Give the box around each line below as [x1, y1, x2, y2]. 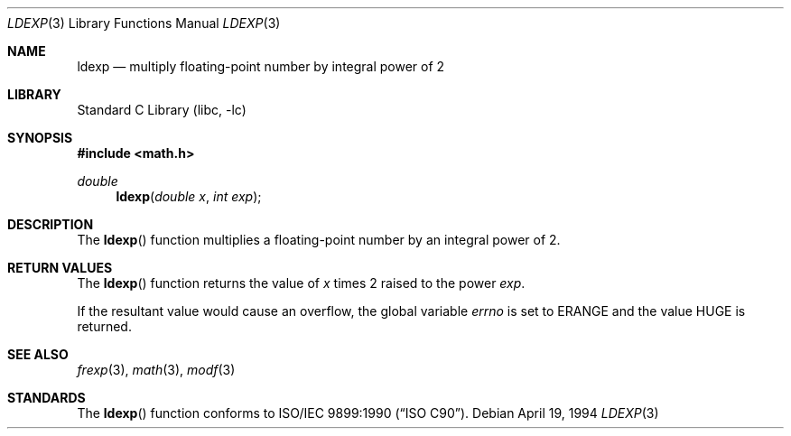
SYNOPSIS [7, 130, 73, 145]
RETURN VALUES [7, 260, 113, 275]
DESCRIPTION [7, 217, 94, 232]
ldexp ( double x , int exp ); [116, 189, 262, 204]
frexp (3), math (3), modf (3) [77, 362, 236, 377]
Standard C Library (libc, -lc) [77, 102, 247, 117]
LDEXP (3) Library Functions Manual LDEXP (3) [7, 15, 281, 31]
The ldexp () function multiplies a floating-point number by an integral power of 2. [77, 232, 561, 247]
